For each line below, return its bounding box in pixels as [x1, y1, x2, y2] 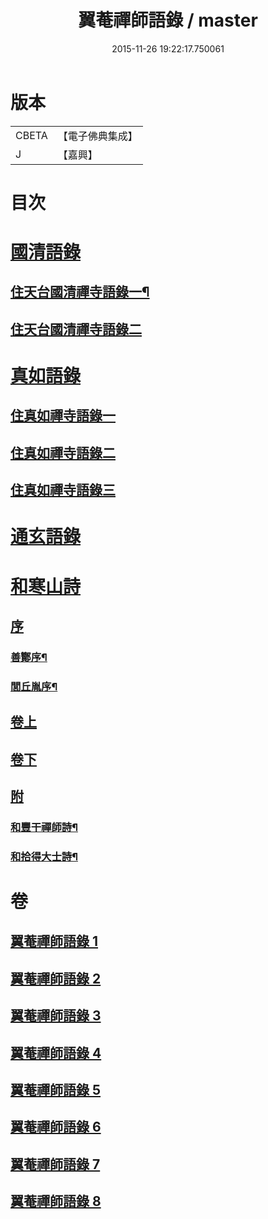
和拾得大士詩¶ [10, 849, 78, 863]
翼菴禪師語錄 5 [10, 1081, 102, 1098]
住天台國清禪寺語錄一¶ [10, 284, 150, 301]
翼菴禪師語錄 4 [10, 1044, 102, 1061]
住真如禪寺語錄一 [10, 407, 116, 425]
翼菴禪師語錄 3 [10, 1007, 102, 1025]
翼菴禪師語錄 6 [10, 1119, 102, 1136]
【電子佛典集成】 [57, 129, 138, 143]
